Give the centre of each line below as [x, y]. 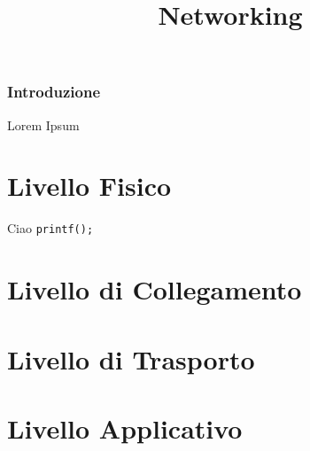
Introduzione [54, 92]
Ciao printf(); [50, 228]
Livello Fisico [89, 186]
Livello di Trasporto [131, 358]
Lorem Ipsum [43, 124]
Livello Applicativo [125, 428]
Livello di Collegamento [155, 289]
